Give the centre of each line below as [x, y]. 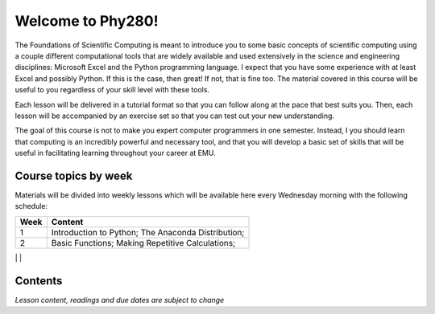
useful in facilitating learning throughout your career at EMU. [116, 153]
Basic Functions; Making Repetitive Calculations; [143, 243]
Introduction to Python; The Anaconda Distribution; [148, 232]
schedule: [31, 206]
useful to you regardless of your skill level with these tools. [112, 90]
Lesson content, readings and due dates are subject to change [120, 300]
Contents [39, 281]
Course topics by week [74, 175]
